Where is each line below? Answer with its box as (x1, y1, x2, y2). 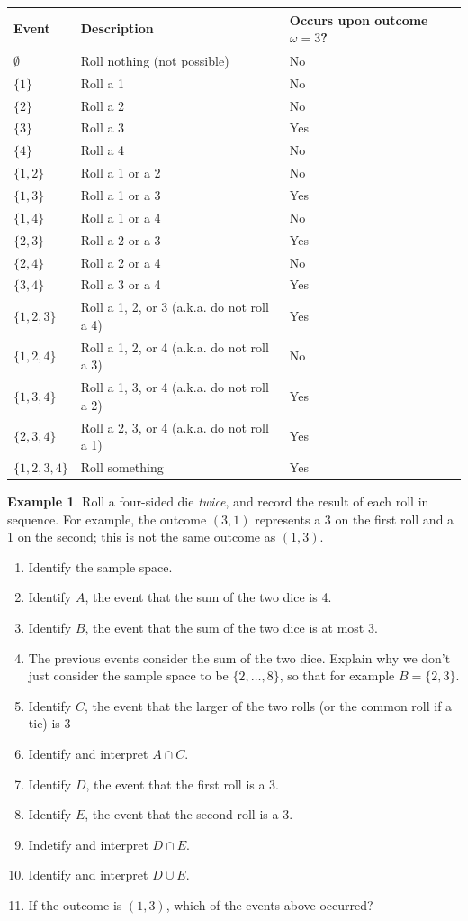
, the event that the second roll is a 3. (85, 805, 293, 824)
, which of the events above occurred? (166, 895, 373, 914)
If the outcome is (28, 895, 122, 914)
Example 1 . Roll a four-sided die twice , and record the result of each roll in (7, 492, 429, 511)
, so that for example (279, 666, 395, 685)
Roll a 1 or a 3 (80, 186, 161, 204)
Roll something (80, 457, 164, 476)
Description (80, 19, 154, 38)
